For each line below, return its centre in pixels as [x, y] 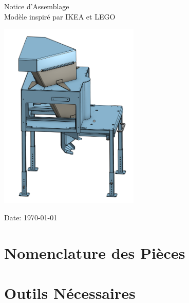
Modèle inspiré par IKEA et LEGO [60, 16]
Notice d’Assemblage [37, 6]
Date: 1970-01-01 [31, 217]
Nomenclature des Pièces [95, 252]
